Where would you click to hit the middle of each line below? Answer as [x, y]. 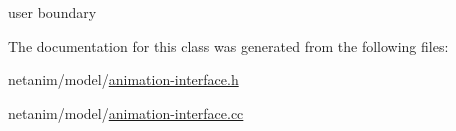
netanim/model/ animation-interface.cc [126, 112]
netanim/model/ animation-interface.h [123, 79]
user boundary [52, 12]
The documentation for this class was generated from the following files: [228, 45]
